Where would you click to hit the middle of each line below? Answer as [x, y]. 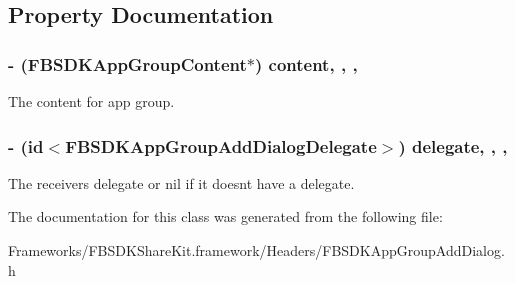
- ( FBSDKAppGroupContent [127, 63]
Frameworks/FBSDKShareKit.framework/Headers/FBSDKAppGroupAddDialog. [256, 250]
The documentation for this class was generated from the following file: [225, 216]
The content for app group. [91, 101]
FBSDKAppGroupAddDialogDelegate [221, 145]
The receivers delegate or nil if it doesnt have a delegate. [181, 182]
